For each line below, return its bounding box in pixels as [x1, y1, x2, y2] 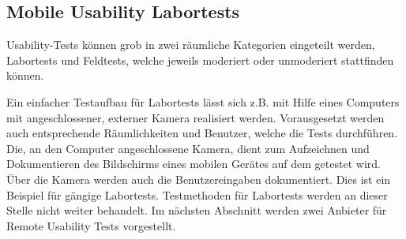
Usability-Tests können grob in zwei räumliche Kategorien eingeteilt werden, [6, 36, 375, 53]
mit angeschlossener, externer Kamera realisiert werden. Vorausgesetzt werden [6, 109, 385, 125]
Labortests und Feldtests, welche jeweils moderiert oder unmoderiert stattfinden [6, 51, 394, 68]
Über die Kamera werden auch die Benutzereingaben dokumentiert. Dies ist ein [6, 170, 391, 187]
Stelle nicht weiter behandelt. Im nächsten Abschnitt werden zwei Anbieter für [6, 202, 387, 218]
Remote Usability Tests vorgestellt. [6, 217, 176, 233]
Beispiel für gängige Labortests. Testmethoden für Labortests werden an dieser [6, 186, 388, 203]
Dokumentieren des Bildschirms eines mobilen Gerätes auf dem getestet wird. [6, 155, 381, 172]
